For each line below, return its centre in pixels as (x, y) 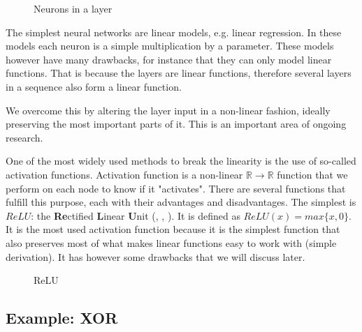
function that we (312, 174)
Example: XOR (62, 318)
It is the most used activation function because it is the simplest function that (173, 229)
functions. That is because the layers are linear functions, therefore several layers (179, 73)
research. (24, 137)
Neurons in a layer (73, 8)
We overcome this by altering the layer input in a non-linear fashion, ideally (168, 110)
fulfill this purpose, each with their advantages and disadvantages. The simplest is (181, 202)
